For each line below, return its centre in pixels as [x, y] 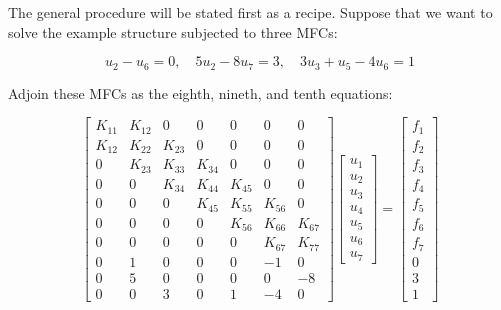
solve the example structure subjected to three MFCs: [173, 31]
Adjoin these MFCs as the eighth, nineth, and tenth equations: [200, 92]
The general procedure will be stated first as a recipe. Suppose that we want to [250, 12]
